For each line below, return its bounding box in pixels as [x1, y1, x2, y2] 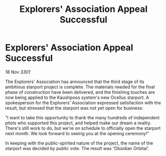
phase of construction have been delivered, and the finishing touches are [5, 89, 155, 95]
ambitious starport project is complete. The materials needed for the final [5, 83, 155, 90]
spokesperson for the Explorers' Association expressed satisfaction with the [5, 99, 162, 105]
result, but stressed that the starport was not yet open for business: [5, 105, 144, 111]
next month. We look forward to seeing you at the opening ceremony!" [5, 130, 150, 136]
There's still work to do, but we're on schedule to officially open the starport [5, 125, 161, 131]
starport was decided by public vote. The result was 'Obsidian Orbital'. [5, 145, 150, 151]
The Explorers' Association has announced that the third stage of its [5, 78, 145, 84]
